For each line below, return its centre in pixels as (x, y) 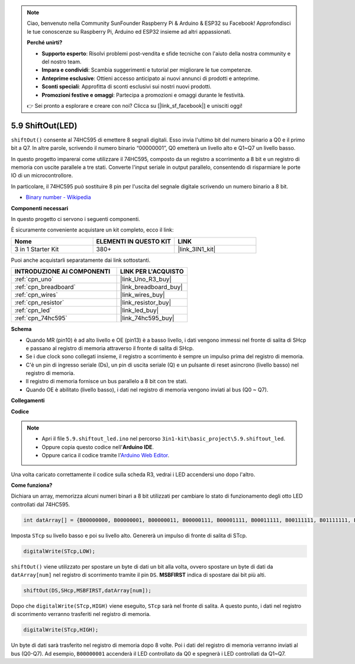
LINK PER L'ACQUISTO (152, 271)
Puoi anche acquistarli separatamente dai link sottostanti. (81, 260)
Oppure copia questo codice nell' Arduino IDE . (98, 447)
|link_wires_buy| (143, 295)
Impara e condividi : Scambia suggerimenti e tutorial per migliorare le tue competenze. (147, 70)
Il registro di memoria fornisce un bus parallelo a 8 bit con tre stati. (107, 381)
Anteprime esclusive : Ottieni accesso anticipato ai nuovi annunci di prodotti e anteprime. (151, 78)
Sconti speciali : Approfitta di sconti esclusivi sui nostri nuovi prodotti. (127, 86)
